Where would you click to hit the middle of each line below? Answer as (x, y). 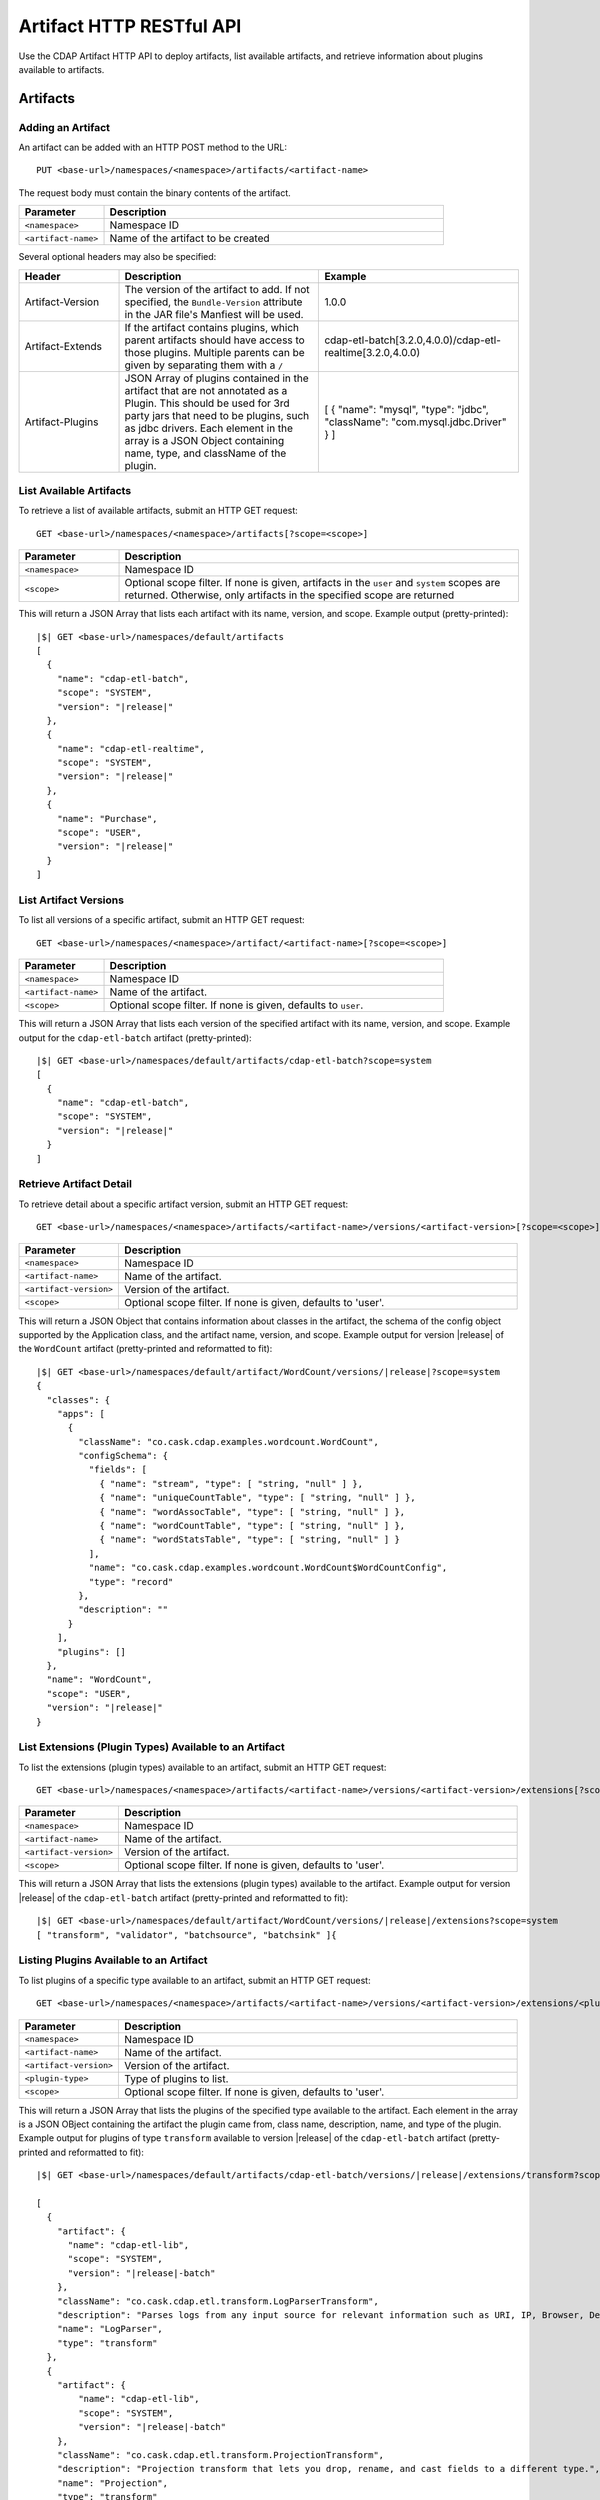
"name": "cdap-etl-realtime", (130, 748)
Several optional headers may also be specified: (117, 257)
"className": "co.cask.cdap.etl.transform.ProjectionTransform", (220, 2454)
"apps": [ (80, 1413)
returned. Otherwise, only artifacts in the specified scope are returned (289, 595)
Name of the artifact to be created (189, 238)
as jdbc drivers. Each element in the (209, 428)
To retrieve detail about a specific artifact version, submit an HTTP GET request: (183, 1204)
